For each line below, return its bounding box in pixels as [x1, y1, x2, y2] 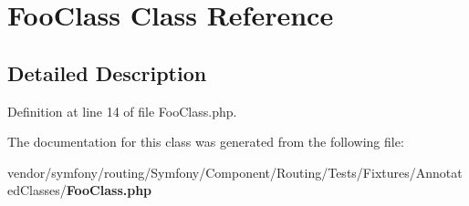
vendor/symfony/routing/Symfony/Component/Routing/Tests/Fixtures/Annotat [7, 162, 463, 181]
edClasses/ [7, 180, 67, 200]
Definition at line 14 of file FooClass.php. [7, 101, 237, 120]
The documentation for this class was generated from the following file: [7, 132, 404, 151]
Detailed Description [7, 58, 207, 87]
